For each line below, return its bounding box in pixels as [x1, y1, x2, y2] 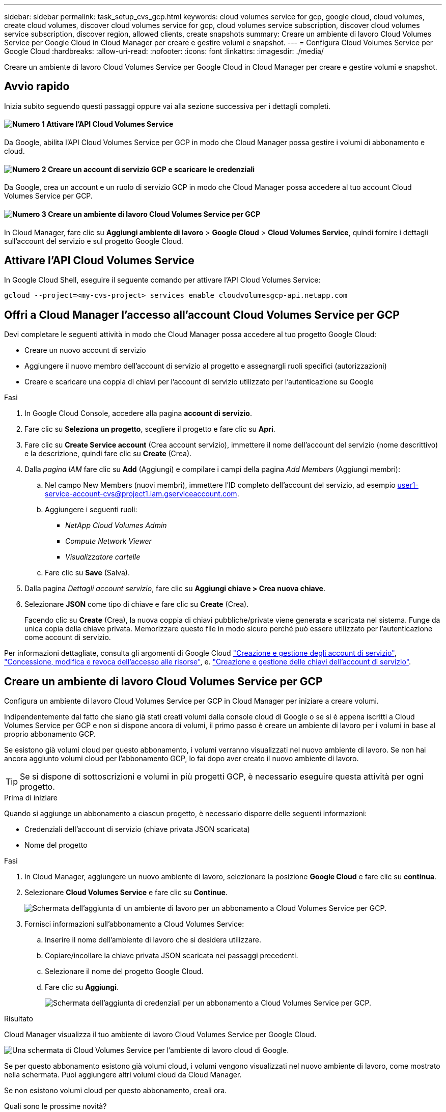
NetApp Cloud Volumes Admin [65, 521, 167, 530]
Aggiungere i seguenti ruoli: [45, 505, 137, 514]
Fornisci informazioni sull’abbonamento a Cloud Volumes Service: [24, 920, 244, 929]
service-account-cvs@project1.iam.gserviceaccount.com [45, 489, 237, 498]
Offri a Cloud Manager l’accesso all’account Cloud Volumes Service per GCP [4, 308, 400, 321]
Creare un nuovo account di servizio [24, 346, 146, 355]
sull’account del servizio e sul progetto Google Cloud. [4, 236, 183, 245]
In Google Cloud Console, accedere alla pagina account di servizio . [24, 409, 252, 418]
